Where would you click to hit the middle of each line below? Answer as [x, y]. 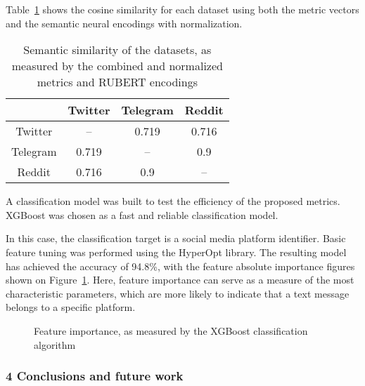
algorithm [55, 344]
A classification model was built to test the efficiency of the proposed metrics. [173, 201]
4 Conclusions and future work [95, 376]
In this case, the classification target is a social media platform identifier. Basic [176, 238]
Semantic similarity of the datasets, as [117, 50]
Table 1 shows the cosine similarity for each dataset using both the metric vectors [182, 9]
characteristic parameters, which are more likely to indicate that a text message [178, 293]
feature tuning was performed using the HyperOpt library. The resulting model [176, 252]
